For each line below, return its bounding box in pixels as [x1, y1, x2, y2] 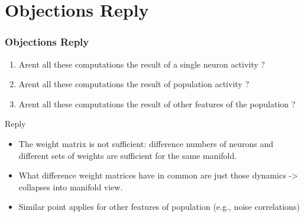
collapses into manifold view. [18, 180, 123, 193]
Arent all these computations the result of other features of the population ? [18, 97, 296, 110]
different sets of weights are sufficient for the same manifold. [18, 149, 237, 161]
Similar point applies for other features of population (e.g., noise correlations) [18, 200, 300, 213]
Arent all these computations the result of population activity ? [18, 78, 250, 90]
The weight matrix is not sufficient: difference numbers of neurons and [18, 137, 273, 149]
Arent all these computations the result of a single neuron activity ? [18, 58, 265, 70]
